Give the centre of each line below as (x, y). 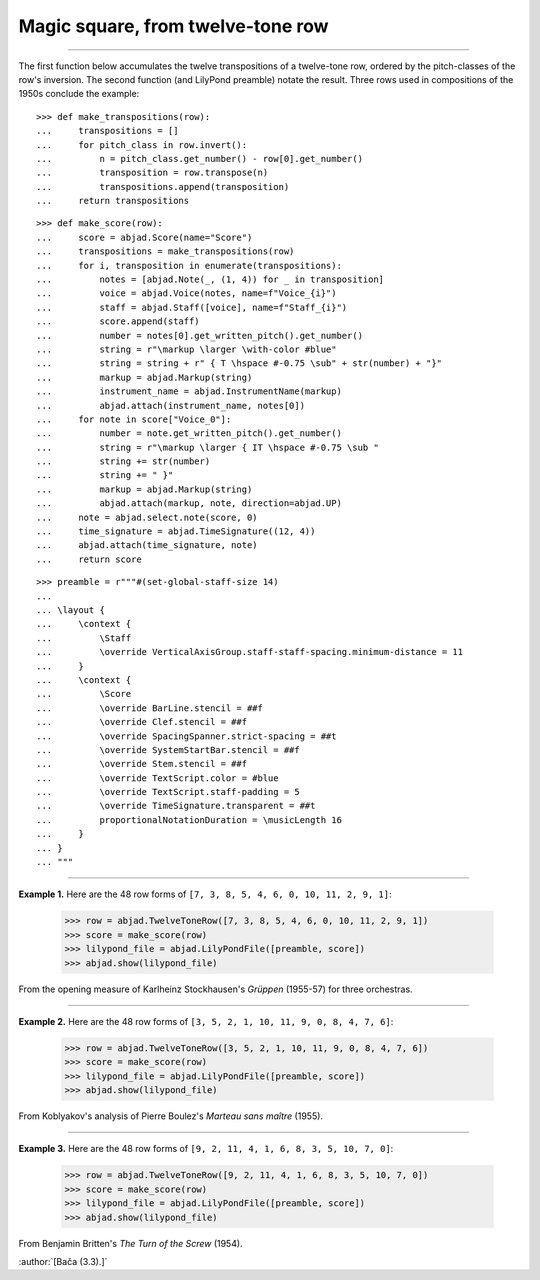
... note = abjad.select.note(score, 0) (147, 517)
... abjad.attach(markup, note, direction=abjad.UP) (189, 503)
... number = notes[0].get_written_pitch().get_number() (200, 335)
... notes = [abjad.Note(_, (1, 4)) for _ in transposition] (210, 279)
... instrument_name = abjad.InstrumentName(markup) (189, 391)
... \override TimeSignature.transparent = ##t (176, 806)
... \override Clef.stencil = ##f (142, 722)
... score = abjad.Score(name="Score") (144, 237)
